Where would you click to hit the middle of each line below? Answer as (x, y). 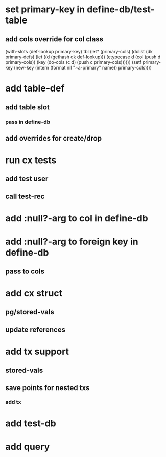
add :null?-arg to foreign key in (72, 242)
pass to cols (25, 271)
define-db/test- (121, 9)
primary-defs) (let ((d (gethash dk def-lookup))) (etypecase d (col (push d (83, 57)
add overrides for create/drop (54, 138)
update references (35, 329)
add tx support (37, 351)
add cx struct (34, 293)
